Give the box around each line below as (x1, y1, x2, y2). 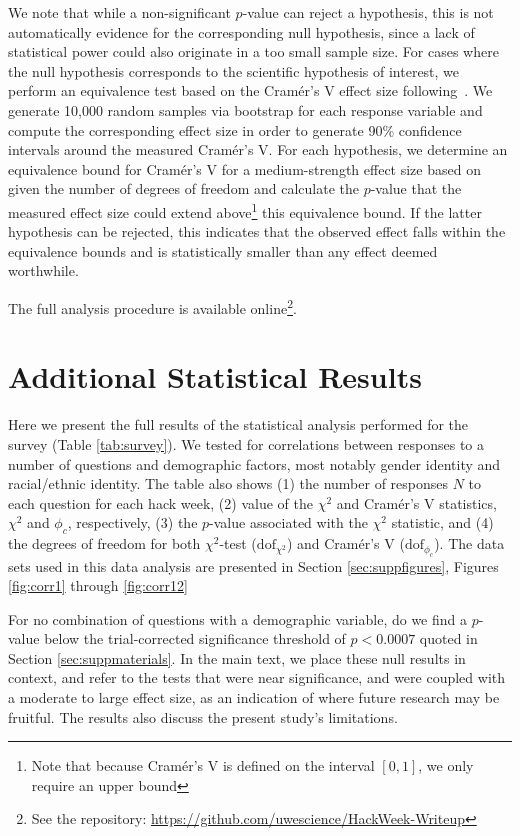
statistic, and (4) (391, 512, 494, 533)
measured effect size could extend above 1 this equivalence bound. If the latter (8, 198, 482, 222)
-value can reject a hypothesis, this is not (242, 2, 494, 22)
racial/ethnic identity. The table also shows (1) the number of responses (8, 473, 449, 494)
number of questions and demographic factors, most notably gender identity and (8, 453, 501, 474)
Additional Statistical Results (8, 356, 422, 397)
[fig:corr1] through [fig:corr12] (8, 575, 188, 596)
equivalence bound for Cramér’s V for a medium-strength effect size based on (8, 158, 481, 179)
